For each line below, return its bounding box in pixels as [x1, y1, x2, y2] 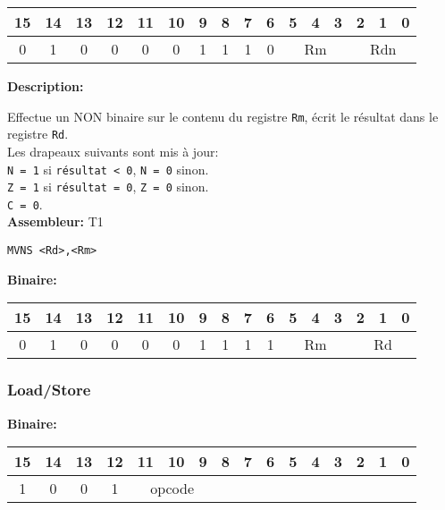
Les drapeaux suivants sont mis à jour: [7, 141, 219, 160]
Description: [7, 77, 84, 95]
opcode [150, 478, 195, 499]
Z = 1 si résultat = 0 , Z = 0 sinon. [7, 177, 209, 196]
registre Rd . [7, 124, 69, 143]
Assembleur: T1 [7, 212, 104, 231]
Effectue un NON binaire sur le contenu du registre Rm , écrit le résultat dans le [7, 106, 439, 125]
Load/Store [7, 378, 91, 401]
